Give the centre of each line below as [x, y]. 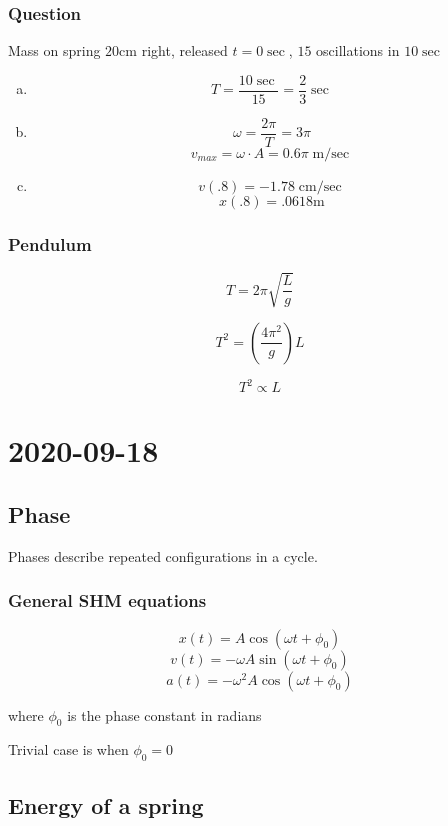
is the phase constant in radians [164, 714]
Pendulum [50, 243]
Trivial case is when [68, 749]
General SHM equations [107, 600]
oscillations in [358, 50]
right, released [184, 50]
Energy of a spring [106, 804]
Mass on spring [54, 50]
